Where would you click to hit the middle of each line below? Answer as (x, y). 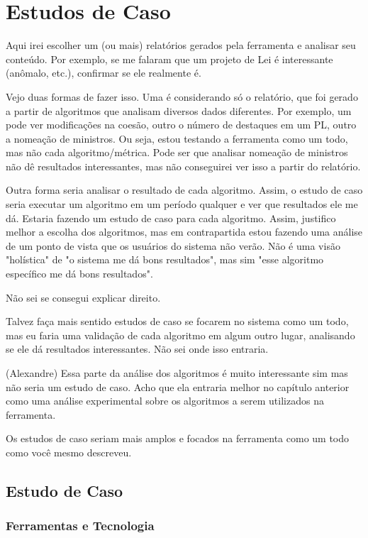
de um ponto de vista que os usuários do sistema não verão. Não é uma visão (173, 245)
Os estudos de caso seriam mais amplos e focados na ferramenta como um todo (178, 438)
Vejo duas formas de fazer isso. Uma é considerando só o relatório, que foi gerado (182, 96)
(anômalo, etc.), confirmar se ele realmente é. (104, 73)
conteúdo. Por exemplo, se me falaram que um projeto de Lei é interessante (169, 59)
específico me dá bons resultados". (79, 274)
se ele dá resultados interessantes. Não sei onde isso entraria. (137, 349)
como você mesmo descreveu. (69, 452)
